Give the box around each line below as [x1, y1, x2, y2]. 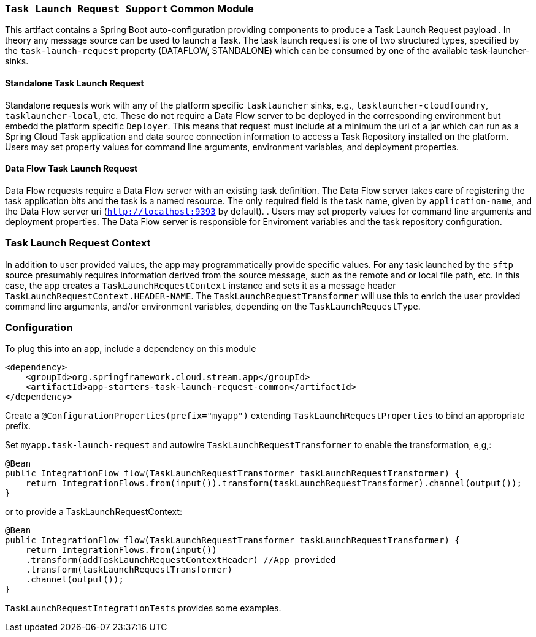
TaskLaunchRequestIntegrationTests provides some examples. [5, 603, 281, 614]
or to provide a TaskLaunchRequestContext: [5, 506, 183, 517]
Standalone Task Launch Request [5, 77, 144, 88]
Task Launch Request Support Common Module [5, 2, 254, 15]
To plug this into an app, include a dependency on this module [5, 343, 256, 354]
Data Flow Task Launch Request [5, 163, 138, 174]
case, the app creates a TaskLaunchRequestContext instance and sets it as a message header [5, 280, 396, 291]
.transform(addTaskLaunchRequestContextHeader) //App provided [25, 555, 336, 565]
